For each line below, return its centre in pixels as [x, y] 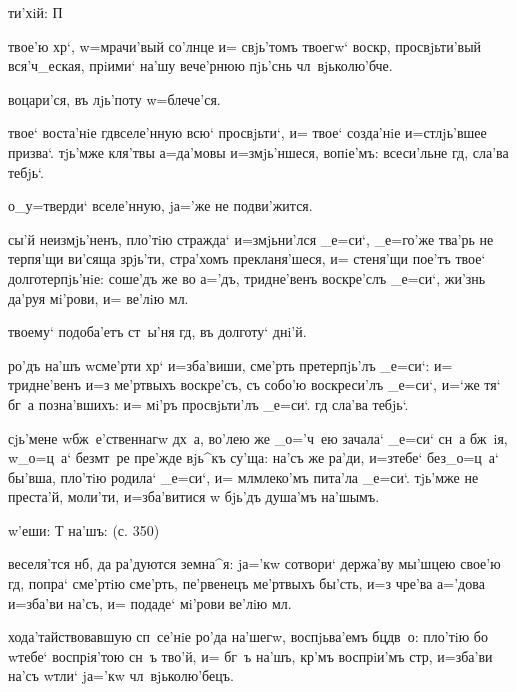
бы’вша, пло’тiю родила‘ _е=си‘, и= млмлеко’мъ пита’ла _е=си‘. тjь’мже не [243, 476]
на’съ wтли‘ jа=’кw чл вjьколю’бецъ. [121, 675]
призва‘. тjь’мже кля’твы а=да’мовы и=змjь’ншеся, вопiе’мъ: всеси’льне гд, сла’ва [258, 151]
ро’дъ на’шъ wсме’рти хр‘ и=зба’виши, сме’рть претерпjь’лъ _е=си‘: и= [230, 364]
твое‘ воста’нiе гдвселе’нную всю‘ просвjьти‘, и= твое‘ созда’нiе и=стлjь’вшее [247, 132]
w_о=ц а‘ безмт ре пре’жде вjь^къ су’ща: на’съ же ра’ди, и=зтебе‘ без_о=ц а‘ [253, 457]
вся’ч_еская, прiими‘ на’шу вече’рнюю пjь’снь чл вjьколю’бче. [200, 65]
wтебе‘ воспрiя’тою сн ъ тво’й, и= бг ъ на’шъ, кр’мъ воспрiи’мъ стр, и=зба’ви [250, 655]
